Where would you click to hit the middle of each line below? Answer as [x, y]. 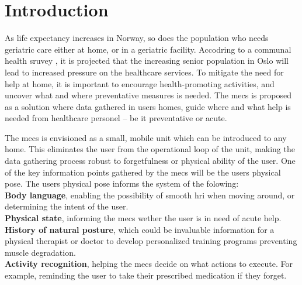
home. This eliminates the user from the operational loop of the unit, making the [150, 149]
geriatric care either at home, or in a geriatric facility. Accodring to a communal [148, 49]
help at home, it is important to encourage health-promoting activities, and [140, 83]
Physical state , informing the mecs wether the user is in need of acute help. [143, 218]
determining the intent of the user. [67, 206]
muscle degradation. [40, 252]
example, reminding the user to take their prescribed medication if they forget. [146, 275]
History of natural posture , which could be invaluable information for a [140, 229]
